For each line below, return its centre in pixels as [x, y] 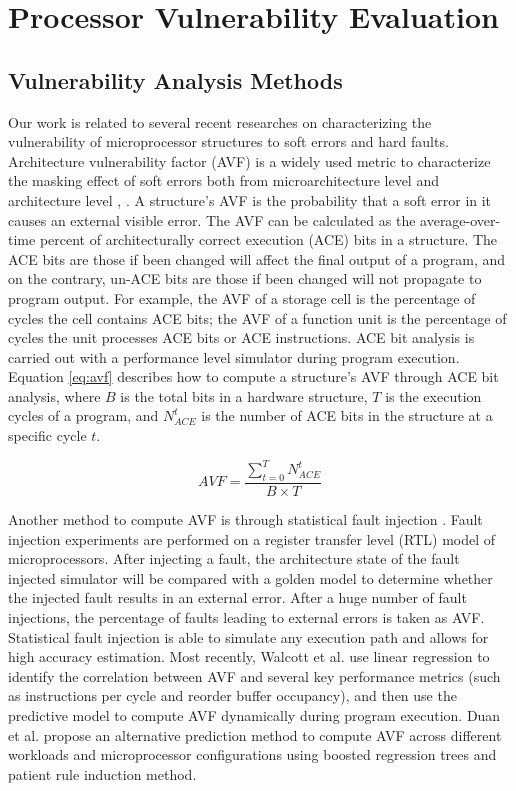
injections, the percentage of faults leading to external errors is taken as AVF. [246, 616]
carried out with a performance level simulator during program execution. [234, 356]
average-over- [460, 219]
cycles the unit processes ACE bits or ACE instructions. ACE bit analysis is [241, 337]
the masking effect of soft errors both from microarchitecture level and [223, 180]
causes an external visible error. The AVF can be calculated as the [212, 219]
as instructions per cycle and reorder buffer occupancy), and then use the [232, 695]
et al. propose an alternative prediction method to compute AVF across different [255, 734]
